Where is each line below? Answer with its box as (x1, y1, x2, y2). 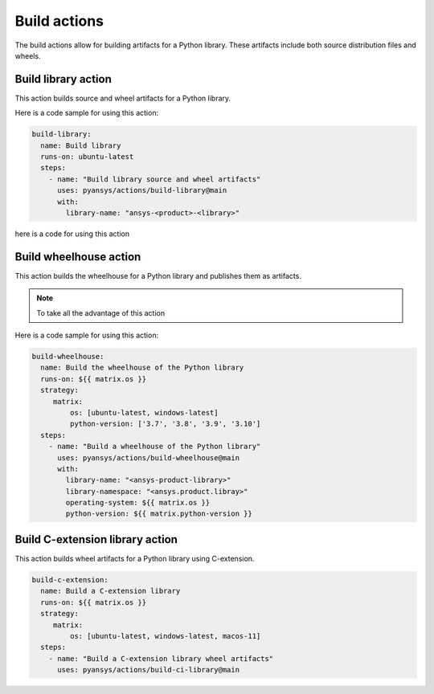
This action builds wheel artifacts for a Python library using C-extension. (14, 553, 255, 563)
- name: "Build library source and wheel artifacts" (48, 174, 261, 184)
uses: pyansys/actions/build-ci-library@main (57, 665, 240, 675)
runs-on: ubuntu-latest (40, 153, 134, 161)
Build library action (14, 72, 113, 86)
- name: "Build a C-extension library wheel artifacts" (48, 654, 274, 663)
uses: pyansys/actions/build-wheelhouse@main (57, 453, 240, 462)
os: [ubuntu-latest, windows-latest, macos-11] (69, 631, 261, 640)
